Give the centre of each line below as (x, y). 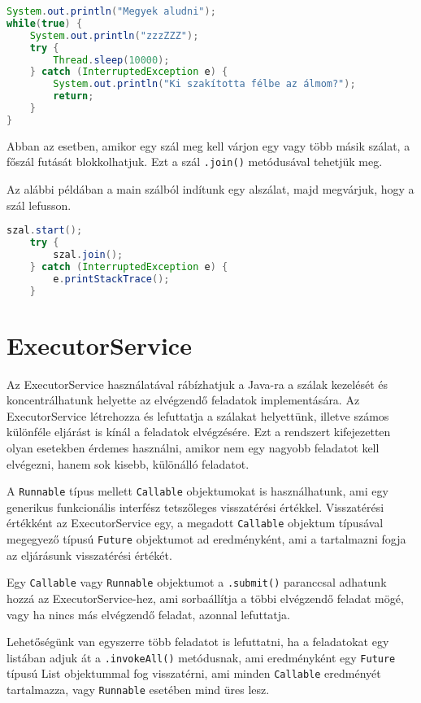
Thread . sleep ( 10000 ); (111, 60)
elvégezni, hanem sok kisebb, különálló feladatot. (128, 463)
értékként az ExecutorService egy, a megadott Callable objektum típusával (195, 523)
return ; (74, 96)
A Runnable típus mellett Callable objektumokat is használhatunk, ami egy (197, 491)
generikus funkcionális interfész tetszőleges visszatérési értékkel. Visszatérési (195, 507)
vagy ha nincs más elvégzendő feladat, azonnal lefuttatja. (148, 614)
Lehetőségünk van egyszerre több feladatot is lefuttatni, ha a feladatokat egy (198, 642)
